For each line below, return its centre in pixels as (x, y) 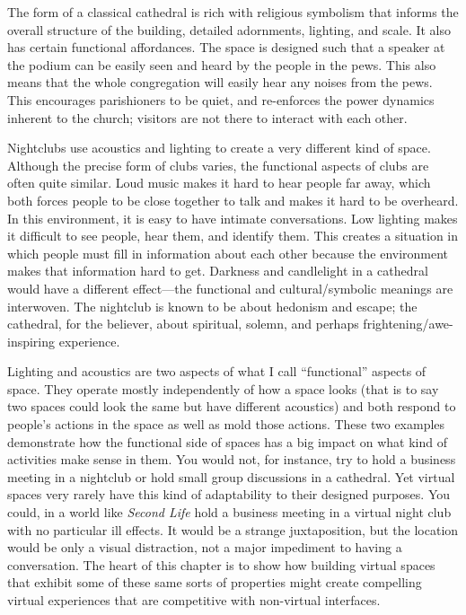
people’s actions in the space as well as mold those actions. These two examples (226, 424)
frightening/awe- (408, 324)
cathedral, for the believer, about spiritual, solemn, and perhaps (183, 324)
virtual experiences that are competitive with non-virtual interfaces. (194, 600)
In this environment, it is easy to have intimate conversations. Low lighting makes (233, 218)
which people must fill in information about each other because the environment (228, 253)
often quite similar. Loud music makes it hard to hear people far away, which (219, 183)
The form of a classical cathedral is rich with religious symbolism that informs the (233, 12)
